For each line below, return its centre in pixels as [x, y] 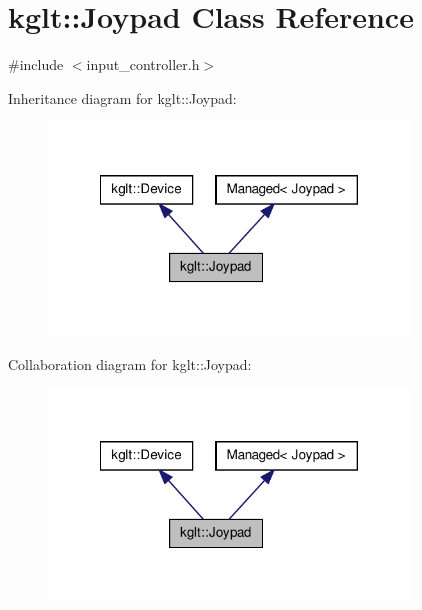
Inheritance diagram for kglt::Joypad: [122, 97]
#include [36, 64]
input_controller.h [143, 64]
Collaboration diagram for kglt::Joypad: [130, 363]
